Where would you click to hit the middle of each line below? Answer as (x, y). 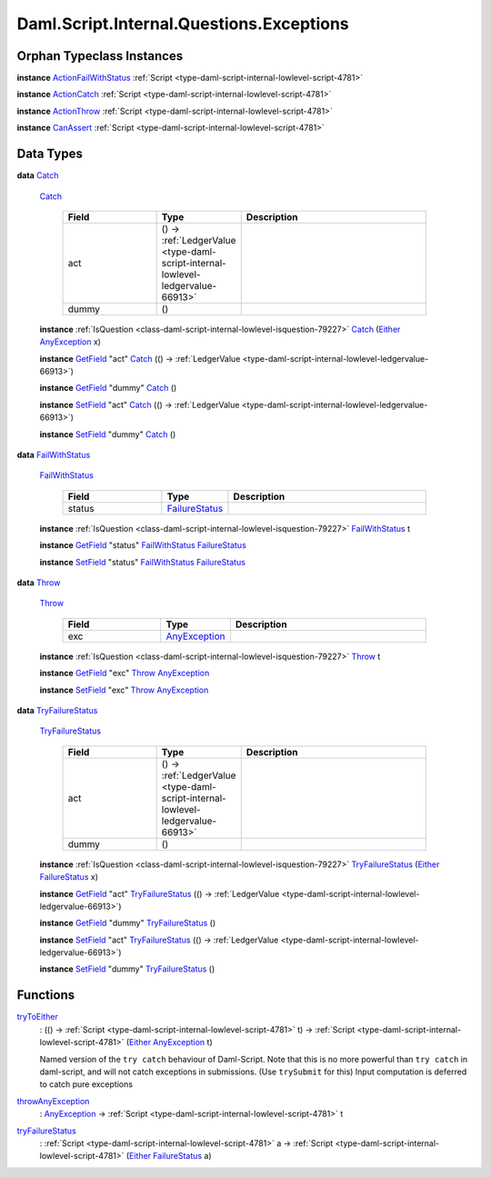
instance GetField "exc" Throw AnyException (125, 673)
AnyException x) (70, 342)
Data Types (50, 154)
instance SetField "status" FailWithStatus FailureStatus (142, 562)
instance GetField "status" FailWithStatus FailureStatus (143, 545)
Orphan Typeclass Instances (100, 56)
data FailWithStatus (54, 455)
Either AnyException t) (170, 1042)
